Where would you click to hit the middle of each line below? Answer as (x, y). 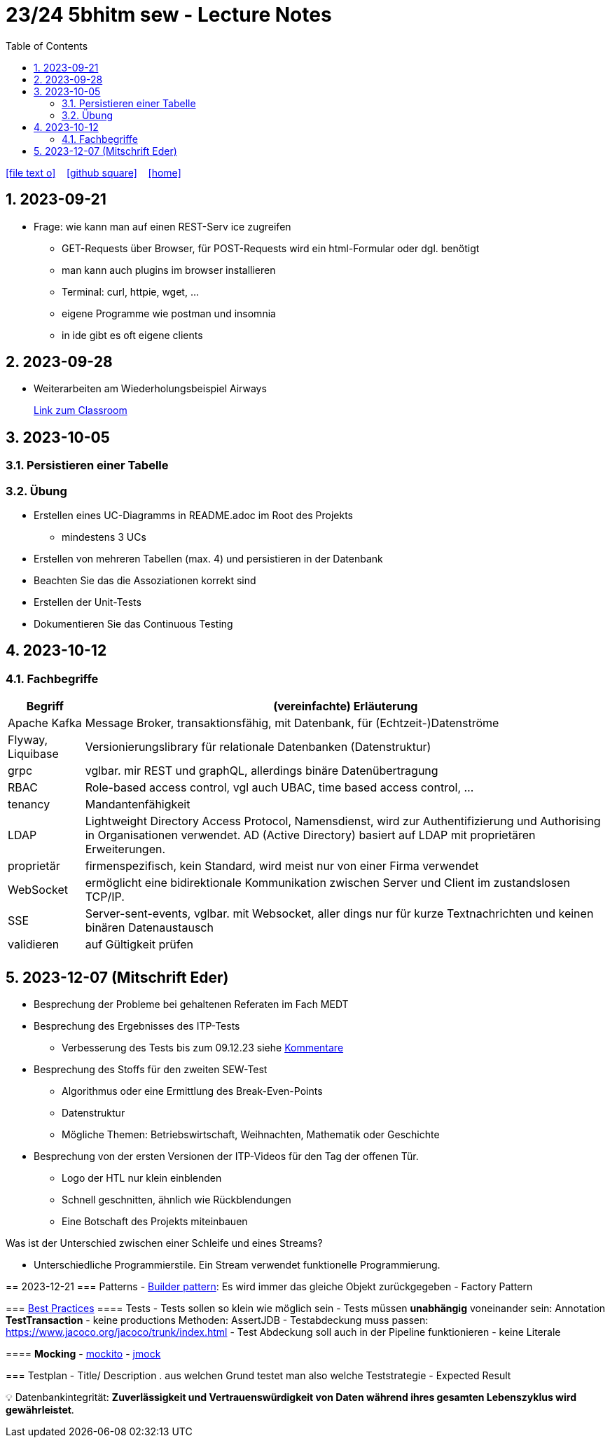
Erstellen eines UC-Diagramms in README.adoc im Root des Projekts (194, 516)
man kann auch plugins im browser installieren (169, 270)
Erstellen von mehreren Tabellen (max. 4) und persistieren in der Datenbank (208, 559)
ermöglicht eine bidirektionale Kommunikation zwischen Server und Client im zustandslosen (327, 883)
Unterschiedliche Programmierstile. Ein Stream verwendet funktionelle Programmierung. (237, 1265)
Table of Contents (47, 46)
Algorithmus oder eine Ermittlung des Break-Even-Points (192, 1091)
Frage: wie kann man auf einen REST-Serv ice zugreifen (162, 226)
